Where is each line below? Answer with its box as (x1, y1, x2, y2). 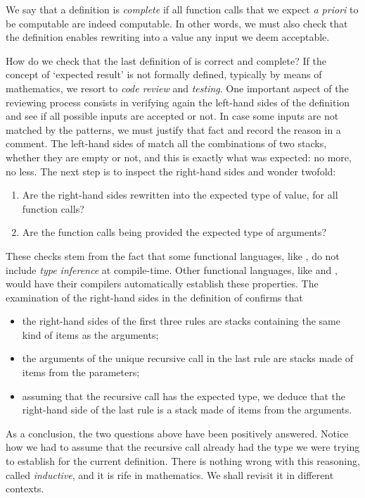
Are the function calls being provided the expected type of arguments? (22, 225, 327, 239)
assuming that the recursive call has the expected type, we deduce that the (22, 388, 346, 403)
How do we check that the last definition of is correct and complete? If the (6, 53, 326, 68)
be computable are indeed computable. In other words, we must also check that (6, 15, 348, 30)
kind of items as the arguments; (22, 327, 159, 342)
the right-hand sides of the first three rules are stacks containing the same (22, 313, 340, 328)
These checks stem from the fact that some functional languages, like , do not (6, 248, 340, 263)
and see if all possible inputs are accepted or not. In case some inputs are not (6, 108, 339, 123)
